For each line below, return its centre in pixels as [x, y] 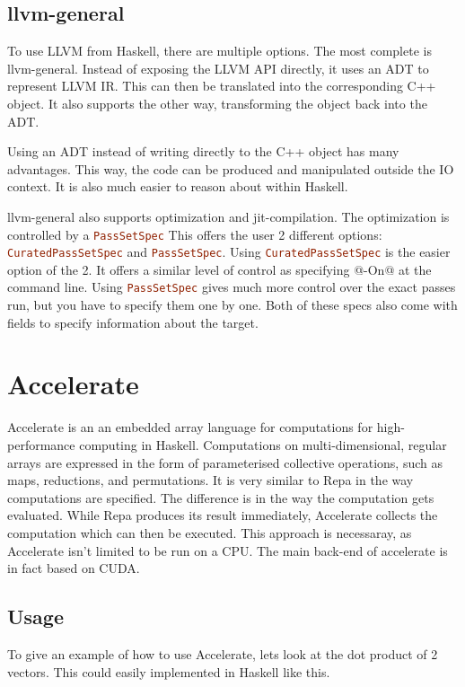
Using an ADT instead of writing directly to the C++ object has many [203, 151]
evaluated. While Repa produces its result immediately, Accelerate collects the [223, 515]
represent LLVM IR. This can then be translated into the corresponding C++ [222, 86]
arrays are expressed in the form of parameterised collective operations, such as [225, 462]
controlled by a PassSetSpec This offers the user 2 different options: [195, 234]
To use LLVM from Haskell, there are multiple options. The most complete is [219, 51]
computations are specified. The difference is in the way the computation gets [221, 497]
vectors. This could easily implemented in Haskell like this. [169, 671]
